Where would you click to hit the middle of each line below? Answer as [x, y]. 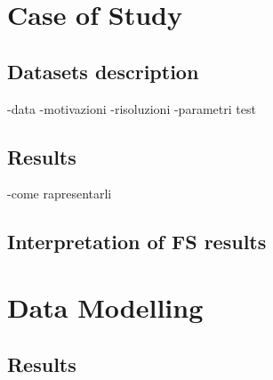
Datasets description [103, 71]
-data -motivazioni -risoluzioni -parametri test [132, 108]
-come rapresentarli [60, 194]
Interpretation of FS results [137, 242]
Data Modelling [105, 307]
